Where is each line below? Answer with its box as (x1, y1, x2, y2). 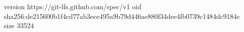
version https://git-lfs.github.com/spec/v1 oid (4, 1, 142, 11)
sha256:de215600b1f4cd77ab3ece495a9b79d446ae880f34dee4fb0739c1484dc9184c (4, 11, 240, 21)
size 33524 (4, 20, 34, 31)
